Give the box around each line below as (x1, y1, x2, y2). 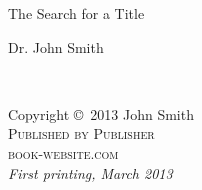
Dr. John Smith (8, 36, 104, 57)
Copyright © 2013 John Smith (8, 103, 194, 124)
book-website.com (8, 142, 119, 163)
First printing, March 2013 (8, 162, 173, 183)
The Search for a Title (8, 3, 145, 23)
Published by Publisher (8, 123, 155, 144)
